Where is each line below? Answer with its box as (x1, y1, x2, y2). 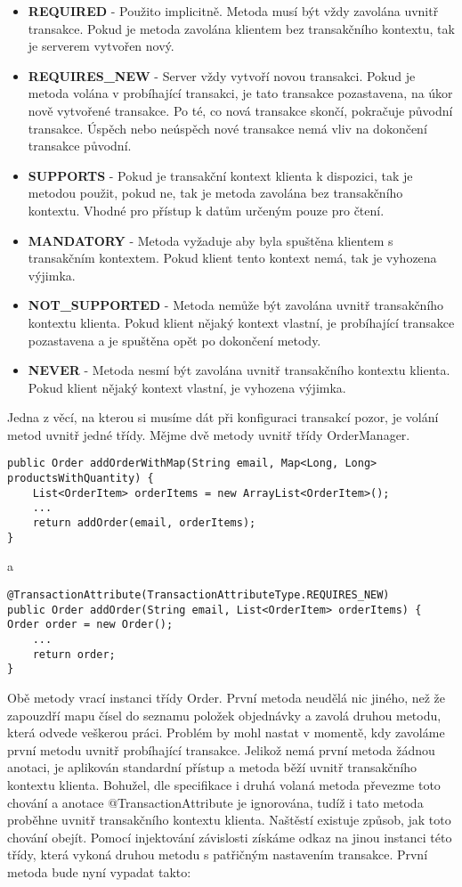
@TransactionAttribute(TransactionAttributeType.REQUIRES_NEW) (7, 589, 390, 601)
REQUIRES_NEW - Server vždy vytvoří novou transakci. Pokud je (28, 66, 416, 85)
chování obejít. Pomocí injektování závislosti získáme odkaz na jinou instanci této (7, 827, 452, 846)
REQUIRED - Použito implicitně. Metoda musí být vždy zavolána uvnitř (28, 2, 439, 20)
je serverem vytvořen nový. (28, 37, 174, 55)
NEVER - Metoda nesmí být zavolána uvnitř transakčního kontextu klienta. (28, 361, 450, 379)
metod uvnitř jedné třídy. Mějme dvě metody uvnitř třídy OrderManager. (7, 425, 410, 443)
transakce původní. (28, 136, 132, 155)
